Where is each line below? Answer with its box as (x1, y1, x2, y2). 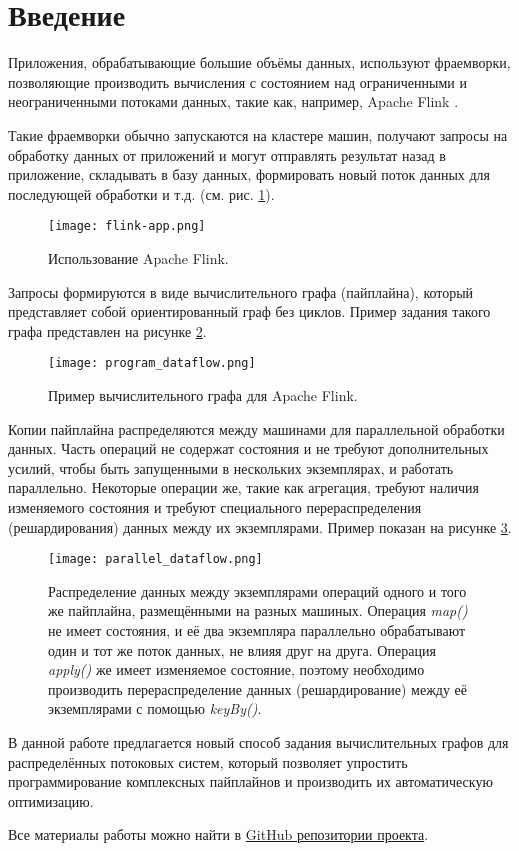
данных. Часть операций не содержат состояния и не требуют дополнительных (8, 438, 489, 459)
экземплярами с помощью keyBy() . (48, 698, 262, 719)
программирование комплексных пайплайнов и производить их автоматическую (8, 771, 493, 792)
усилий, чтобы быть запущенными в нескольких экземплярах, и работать (8, 457, 454, 478)
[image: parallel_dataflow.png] (48, 552, 263, 567)
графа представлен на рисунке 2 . (8, 320, 207, 341)
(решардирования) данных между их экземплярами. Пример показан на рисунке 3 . (8, 516, 512, 537)
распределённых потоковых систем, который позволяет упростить (8, 751, 408, 772)
